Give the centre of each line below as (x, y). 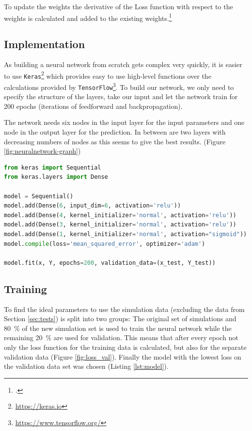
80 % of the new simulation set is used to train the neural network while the (118, 328)
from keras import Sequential (53, 167)
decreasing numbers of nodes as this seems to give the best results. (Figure (115, 141)
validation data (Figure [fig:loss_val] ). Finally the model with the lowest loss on (123, 356)
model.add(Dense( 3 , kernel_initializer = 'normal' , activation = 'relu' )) (120, 225)
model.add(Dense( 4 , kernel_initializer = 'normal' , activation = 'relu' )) (120, 215)
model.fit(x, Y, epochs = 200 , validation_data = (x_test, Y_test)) (110, 263)
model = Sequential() (39, 196)
